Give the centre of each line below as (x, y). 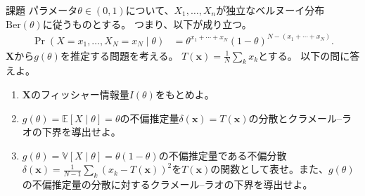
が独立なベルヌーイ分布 (270, 10)
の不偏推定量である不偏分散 (223, 155)
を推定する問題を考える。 (119, 55)
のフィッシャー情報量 (80, 94)
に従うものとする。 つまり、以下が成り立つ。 (147, 24)
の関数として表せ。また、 (269, 169)
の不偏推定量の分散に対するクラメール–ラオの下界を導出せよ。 (167, 184)
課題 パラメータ (42, 10)
